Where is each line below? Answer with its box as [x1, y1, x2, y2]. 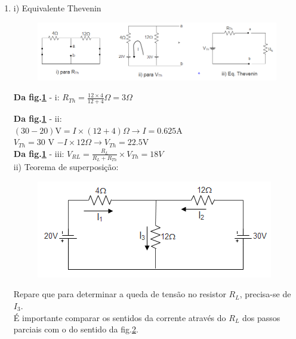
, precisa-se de [239, 288, 291, 300]
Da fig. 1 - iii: [13, 147, 64, 159]
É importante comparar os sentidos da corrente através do [13, 311, 226, 323]
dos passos [242, 311, 280, 323]
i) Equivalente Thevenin [13, 2, 101, 14]
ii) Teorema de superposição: [13, 161, 119, 173]
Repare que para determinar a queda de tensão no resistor [13, 288, 226, 300]
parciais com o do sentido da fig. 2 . [13, 323, 138, 335]
